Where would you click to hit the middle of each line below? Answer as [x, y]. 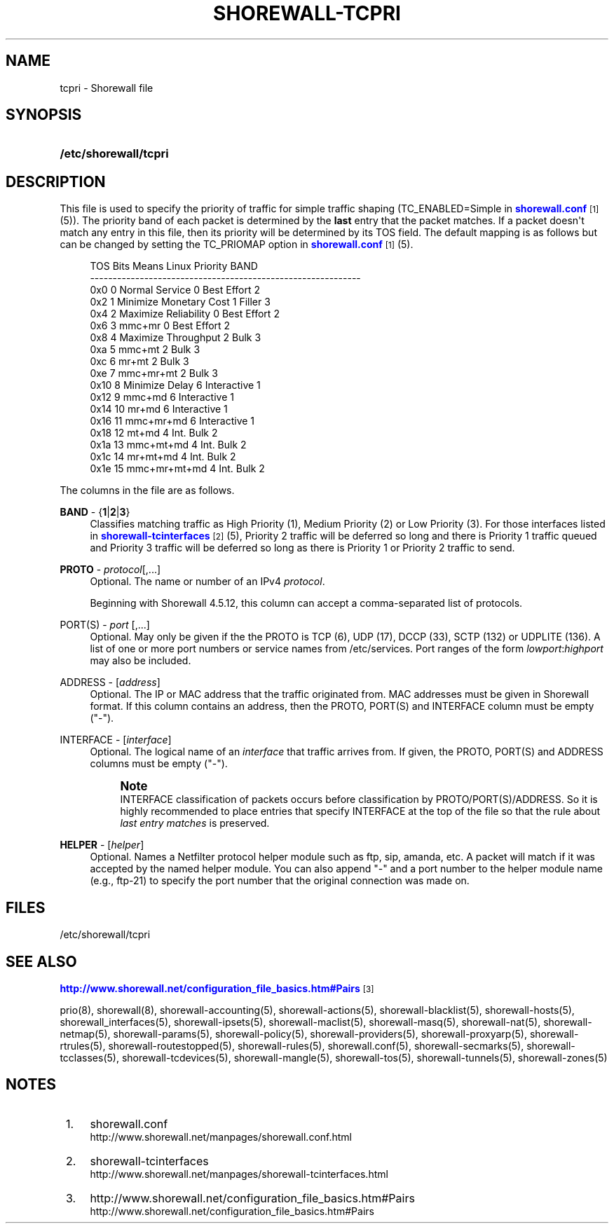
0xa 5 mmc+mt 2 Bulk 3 [145, 350]
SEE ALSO [41, 961]
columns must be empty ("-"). [159, 764]
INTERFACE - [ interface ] [116, 740]
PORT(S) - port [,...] [105, 625]
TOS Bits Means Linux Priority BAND [174, 266]
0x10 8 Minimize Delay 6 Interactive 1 [175, 385]
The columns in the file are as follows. [147, 490]
